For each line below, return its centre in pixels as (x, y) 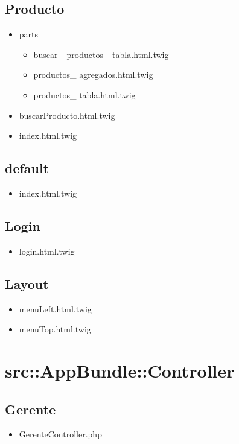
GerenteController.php (60, 434)
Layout (27, 283)
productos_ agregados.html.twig (93, 75)
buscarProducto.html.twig (67, 115)
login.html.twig (47, 251)
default (27, 168)
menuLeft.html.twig (55, 309)
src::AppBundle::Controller (120, 370)
